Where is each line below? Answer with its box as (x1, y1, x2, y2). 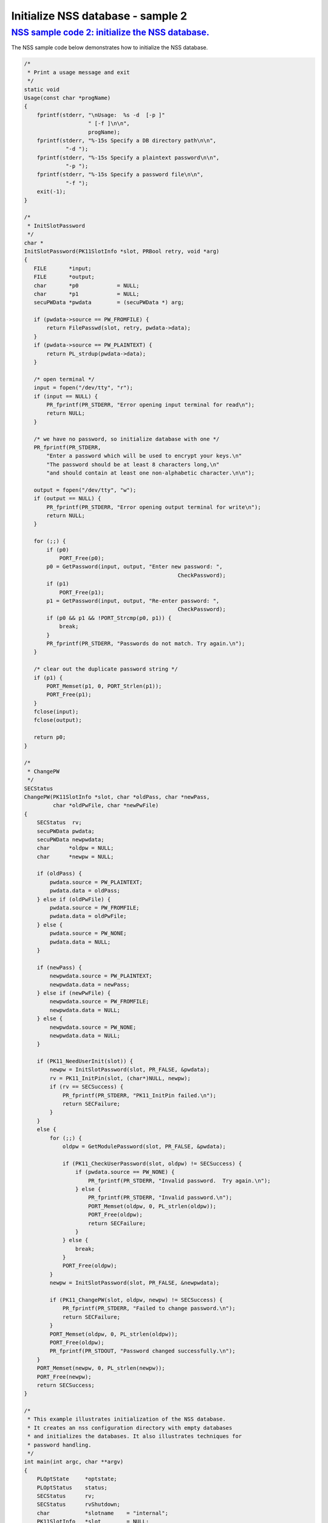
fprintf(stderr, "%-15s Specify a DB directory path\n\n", (36, 137, 217, 144)
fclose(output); (33, 716, 82, 724)
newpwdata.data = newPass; (49, 981, 130, 988)
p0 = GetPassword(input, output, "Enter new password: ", (46, 564, 223, 570)
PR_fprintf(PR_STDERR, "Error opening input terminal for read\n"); (46, 401, 255, 408)
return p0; (33, 734, 66, 741)
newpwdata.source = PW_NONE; (49, 1023, 137, 1031)
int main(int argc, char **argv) (24, 1458, 124, 1465)
